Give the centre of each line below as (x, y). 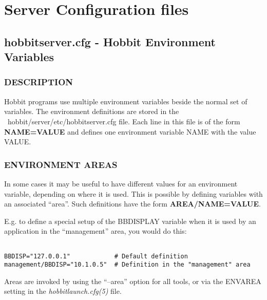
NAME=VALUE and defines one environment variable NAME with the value (130, 131)
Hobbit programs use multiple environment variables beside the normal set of (126, 101)
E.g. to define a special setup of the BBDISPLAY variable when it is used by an (130, 221)
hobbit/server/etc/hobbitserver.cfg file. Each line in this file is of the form (124, 121)
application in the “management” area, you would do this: (96, 231)
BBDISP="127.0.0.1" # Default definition (96, 256)
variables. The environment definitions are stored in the (92, 111)
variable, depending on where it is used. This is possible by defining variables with (133, 193)
